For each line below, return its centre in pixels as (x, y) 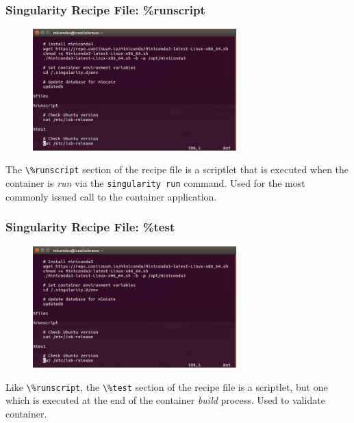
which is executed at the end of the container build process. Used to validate (165, 400)
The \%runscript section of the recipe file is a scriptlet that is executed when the (177, 169)
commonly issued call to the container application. (111, 196)
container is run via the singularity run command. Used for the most (155, 183)
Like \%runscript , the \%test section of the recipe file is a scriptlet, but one (167, 386)
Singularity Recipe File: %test (90, 227)
